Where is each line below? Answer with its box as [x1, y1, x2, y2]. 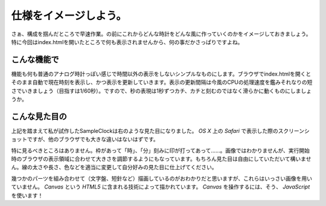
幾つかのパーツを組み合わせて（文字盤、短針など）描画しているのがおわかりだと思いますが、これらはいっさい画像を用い [11, 175, 313, 182]
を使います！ [11, 192, 43, 199]
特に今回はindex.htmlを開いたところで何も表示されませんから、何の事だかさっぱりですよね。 [11, 38, 243, 45]
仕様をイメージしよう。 [11, 9, 127, 22]
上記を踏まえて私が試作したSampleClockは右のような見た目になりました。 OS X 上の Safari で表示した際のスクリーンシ [11, 127, 310, 134]
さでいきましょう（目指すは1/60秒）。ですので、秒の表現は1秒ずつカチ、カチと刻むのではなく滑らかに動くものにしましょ [11, 87, 312, 94]
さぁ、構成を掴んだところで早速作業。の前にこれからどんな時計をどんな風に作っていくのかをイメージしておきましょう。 [11, 30, 312, 37]
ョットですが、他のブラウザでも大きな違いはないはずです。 [11, 136, 159, 143]
